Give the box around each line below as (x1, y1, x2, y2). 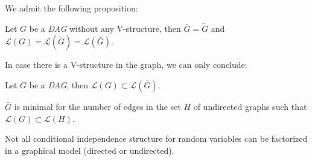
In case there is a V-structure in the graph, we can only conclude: (5, 58, 247, 71)
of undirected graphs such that (193, 100, 307, 112)
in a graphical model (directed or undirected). (5, 144, 174, 156)
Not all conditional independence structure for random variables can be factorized (5, 132, 308, 145)
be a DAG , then (29, 79, 89, 91)
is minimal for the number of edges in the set (14, 100, 181, 112)
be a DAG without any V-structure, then (29, 22, 181, 34)
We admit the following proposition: (5, 2, 138, 14)
